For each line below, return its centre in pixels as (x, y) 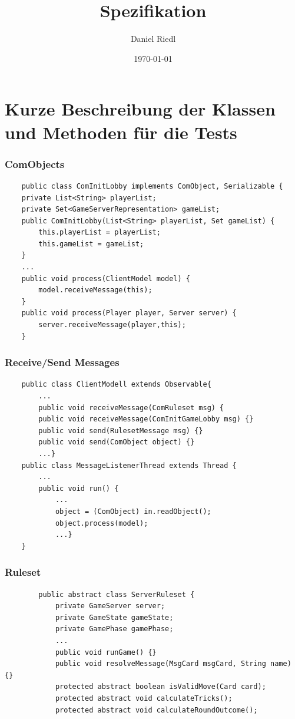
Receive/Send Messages (62, 362)
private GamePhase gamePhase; (114, 629)
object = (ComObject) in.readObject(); (133, 511)
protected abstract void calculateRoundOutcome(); (156, 710)
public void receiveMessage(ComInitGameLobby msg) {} (146, 419)
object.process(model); (102, 523)
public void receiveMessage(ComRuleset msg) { (131, 408)
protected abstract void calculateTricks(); (144, 698)
